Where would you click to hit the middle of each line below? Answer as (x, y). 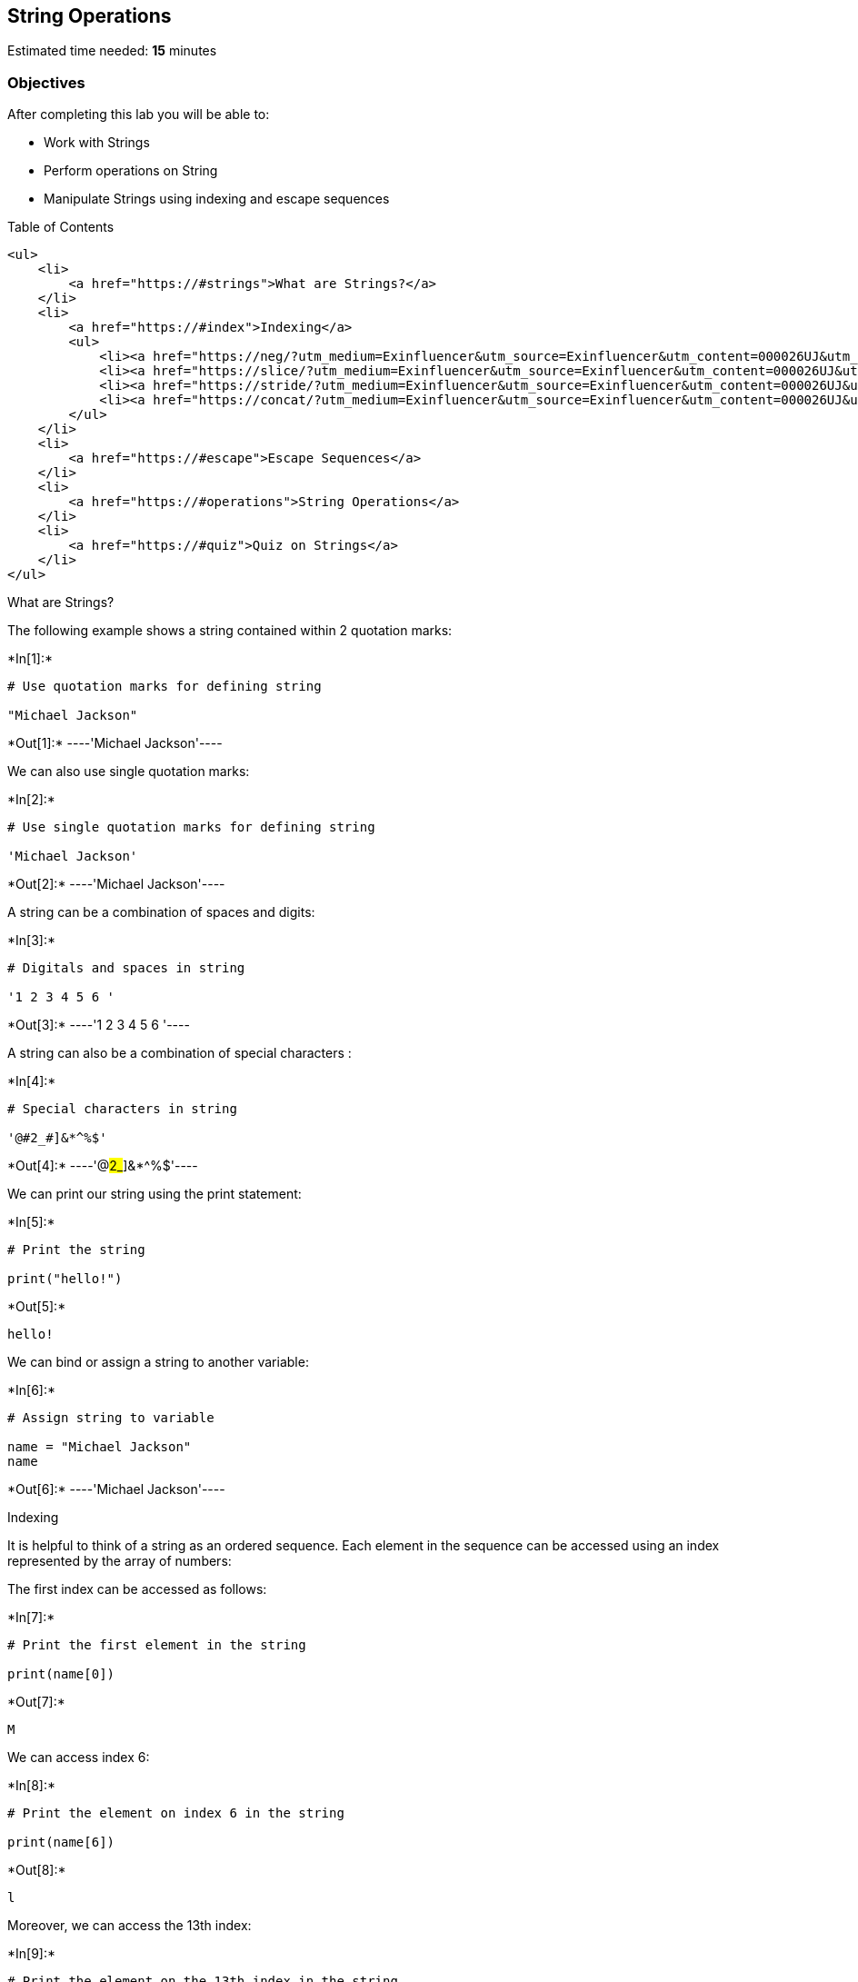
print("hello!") (65, 1279)
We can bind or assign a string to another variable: (158, 1362)
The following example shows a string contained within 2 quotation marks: (230, 631)
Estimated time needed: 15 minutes (112, 51)
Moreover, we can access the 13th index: (130, 1926)
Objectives (46, 82)
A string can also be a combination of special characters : (180, 1053)
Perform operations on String (131, 171)
